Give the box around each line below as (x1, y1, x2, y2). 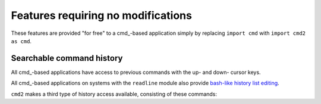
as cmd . (11, 37, 32, 44)
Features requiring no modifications (11, 9, 193, 22)
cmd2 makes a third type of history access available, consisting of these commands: (11, 90, 217, 97)
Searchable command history (11, 53, 123, 63)
